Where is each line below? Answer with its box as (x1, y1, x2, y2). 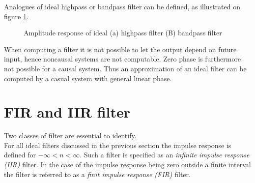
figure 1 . (4, 11, 28, 21)
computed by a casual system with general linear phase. (4, 73, 172, 83)
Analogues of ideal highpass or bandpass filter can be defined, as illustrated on (4, 1, 240, 11)
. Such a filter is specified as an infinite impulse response (80, 150, 250, 160)
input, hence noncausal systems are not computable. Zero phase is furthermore (4, 54, 241, 64)
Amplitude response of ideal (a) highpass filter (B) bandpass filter (24, 28, 222, 38)
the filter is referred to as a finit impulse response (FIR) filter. (4, 169, 191, 179)
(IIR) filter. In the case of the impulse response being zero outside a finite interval (4, 159, 251, 170)
